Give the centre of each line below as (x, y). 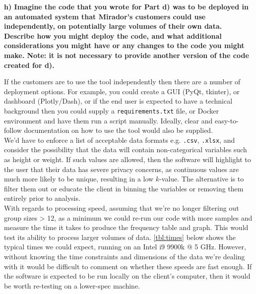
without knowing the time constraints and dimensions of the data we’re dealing (125, 256)
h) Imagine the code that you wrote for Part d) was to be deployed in (126, 6)
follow (13, 130)
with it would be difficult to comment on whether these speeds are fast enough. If (128, 266)
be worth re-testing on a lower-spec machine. (72, 285)
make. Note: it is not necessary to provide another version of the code (127, 55)
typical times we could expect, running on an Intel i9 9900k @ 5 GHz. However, (125, 247)
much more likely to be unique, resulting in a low (79, 179)
